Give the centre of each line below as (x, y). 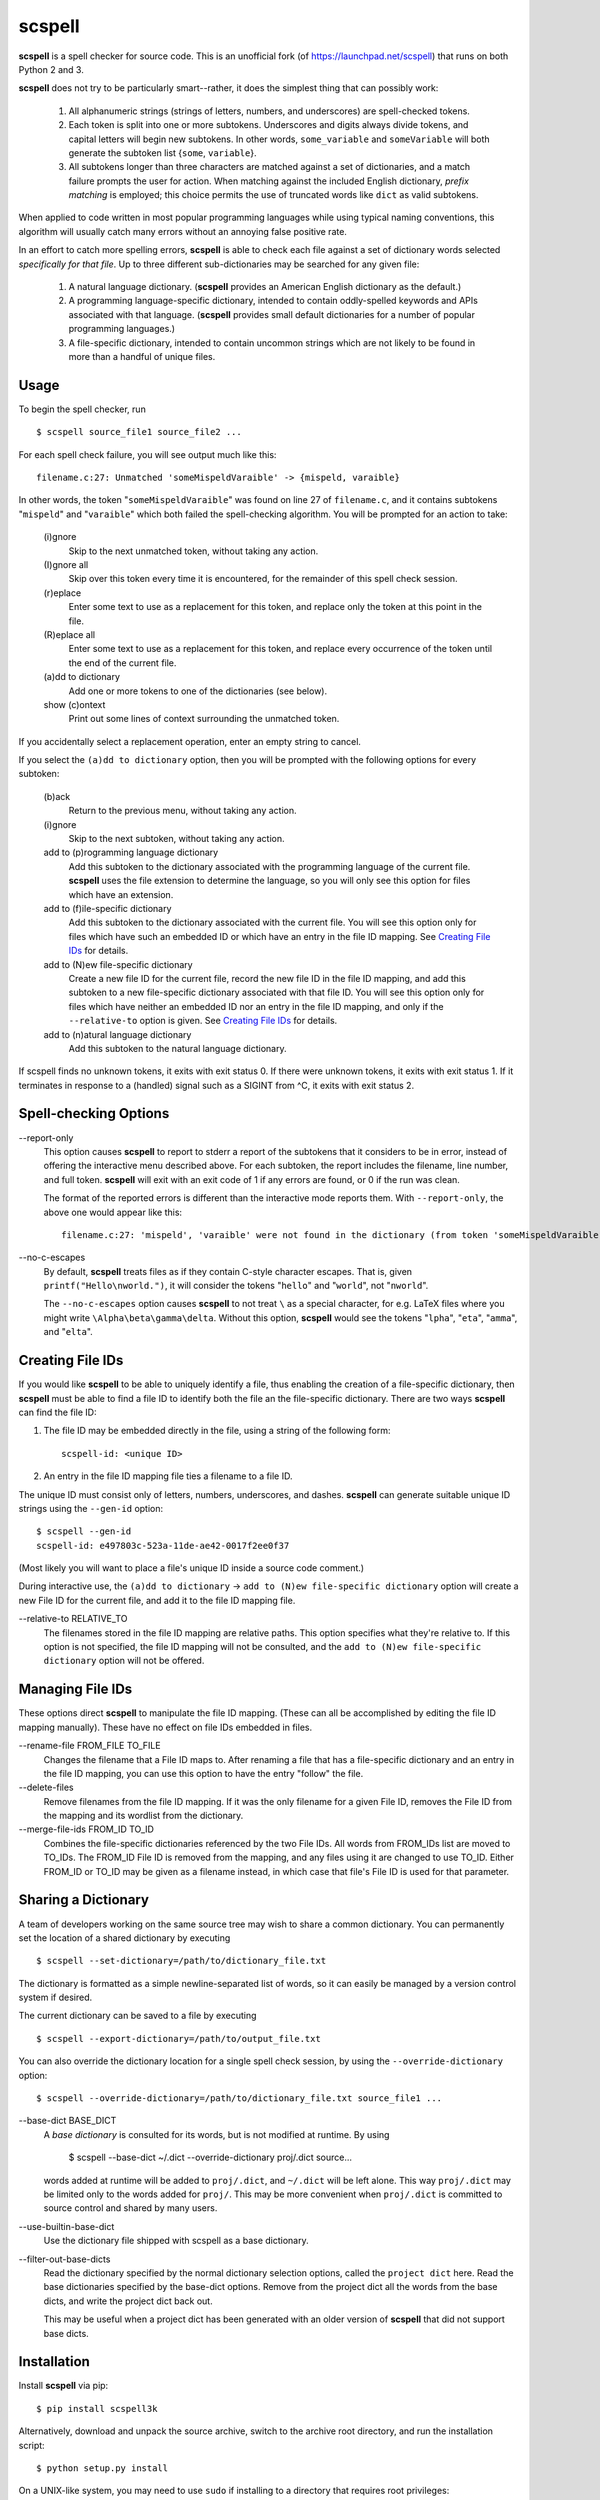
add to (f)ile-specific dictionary (107, 908)
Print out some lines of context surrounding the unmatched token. (204, 719)
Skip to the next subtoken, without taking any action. (176, 839)
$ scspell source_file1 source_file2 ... (139, 432)
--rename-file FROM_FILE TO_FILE (89, 1746)
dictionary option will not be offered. (124, 1661)
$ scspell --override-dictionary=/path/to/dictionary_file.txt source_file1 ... (239, 2098)
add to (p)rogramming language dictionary (131, 852)
